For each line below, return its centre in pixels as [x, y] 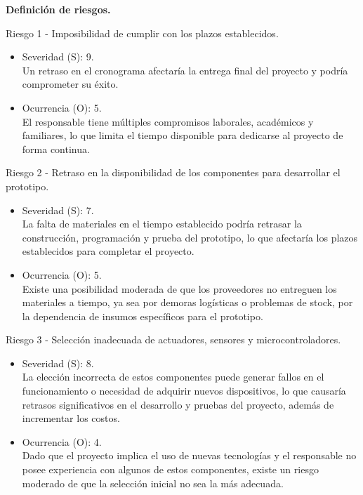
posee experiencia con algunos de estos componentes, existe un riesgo [170, 469]
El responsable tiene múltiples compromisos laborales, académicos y [168, 121]
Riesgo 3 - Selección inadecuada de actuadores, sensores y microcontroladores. [173, 339]
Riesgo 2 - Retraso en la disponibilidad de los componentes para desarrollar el [173, 172]
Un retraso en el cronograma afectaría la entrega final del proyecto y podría [185, 70]
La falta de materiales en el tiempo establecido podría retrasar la [162, 224]
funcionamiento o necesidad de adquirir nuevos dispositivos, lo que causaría [184, 391]
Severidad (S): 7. [58, 210]
